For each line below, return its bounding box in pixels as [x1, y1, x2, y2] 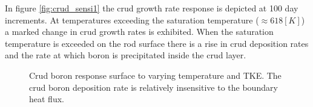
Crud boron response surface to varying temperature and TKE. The [29, 69, 282, 81]
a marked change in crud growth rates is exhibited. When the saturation [5, 25, 274, 38]
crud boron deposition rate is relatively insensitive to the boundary [29, 81, 278, 93]
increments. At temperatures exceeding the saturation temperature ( [5, 13, 259, 26]
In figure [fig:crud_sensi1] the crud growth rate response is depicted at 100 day [5, 2, 298, 14]
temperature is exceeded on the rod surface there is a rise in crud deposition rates [5, 37, 309, 49]
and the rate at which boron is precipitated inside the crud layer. [5, 49, 246, 61]
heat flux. [29, 93, 64, 105]
